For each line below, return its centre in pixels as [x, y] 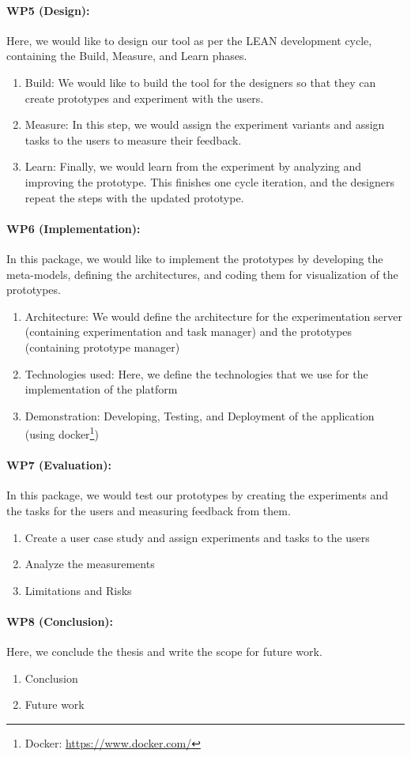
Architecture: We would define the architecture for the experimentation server [213, 316]
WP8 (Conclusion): [60, 621]
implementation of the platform [101, 389]
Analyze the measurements [90, 564]
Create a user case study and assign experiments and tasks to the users [197, 537]
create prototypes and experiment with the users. [144, 98]
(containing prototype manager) [102, 346]
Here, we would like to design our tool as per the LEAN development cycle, [189, 40]
